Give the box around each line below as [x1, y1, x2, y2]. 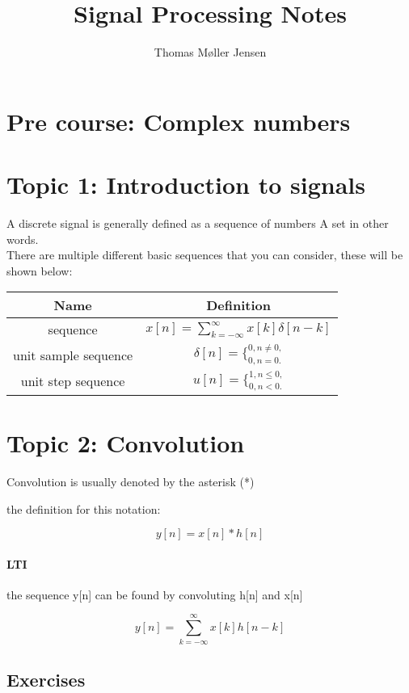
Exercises [6, 667, 86, 691]
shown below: [6, 262, 73, 279]
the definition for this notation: [6, 500, 161, 517]
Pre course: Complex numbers [6, 104, 351, 137]
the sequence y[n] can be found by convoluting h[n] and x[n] [6, 586, 303, 603]
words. [6, 230, 39, 247]
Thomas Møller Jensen [154, 44, 267, 61]
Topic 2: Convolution [6, 426, 245, 459]
